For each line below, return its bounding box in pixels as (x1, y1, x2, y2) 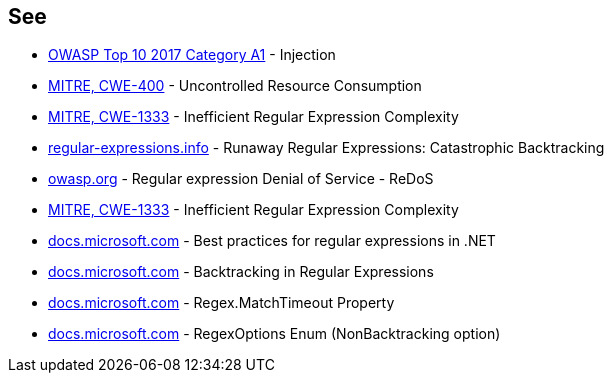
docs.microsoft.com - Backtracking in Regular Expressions (48, 263, 434, 281)
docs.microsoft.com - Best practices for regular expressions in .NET (48, 232, 496, 250)
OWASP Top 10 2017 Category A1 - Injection (48, 46, 336, 64)
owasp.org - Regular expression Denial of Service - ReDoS (48, 170, 434, 188)
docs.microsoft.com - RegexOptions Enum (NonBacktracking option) (48, 325, 501, 343)
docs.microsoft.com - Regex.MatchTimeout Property (48, 294, 395, 312)
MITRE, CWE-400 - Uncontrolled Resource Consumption (48, 77, 422, 95)
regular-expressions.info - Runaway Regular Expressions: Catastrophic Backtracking (48, 139, 605, 157)
